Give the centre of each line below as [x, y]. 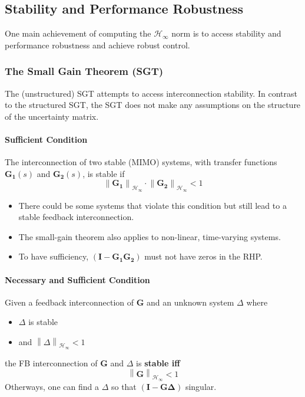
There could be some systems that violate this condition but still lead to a [152, 205]
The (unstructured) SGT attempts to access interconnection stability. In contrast [151, 93]
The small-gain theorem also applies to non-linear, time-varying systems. [150, 236]
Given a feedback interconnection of [69, 302]
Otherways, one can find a [52, 386]
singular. [201, 386]
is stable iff [158, 362]
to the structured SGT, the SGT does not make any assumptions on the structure [153, 105]
